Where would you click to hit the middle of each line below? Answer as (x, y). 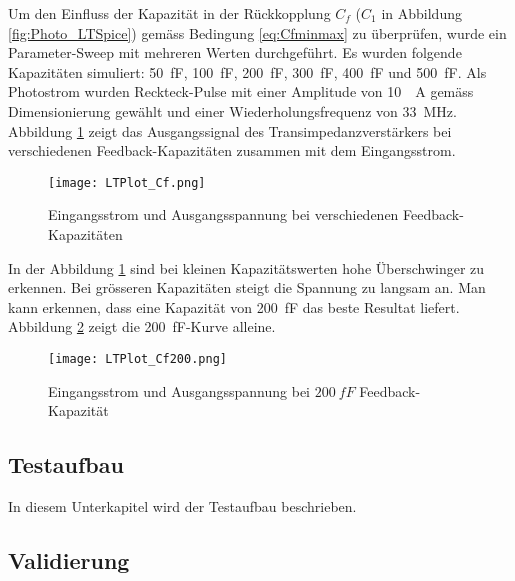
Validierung (69, 560)
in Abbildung (421, 13)
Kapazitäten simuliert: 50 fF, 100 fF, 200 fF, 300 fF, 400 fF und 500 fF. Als (247, 71)
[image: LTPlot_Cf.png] (127, 182)
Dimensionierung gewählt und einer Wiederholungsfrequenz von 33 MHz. (232, 110)
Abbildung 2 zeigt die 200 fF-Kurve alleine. (142, 326)
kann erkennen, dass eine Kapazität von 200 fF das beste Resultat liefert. (234, 306)
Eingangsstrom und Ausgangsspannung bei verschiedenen (223, 214)
